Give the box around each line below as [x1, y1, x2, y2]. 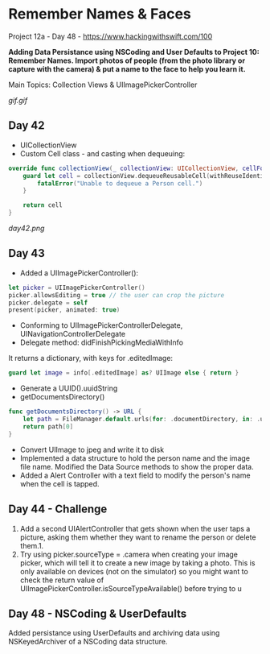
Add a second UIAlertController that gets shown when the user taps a [19, 524, 251, 533]
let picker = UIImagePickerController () [8, 284, 146, 292]
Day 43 [8, 246, 46, 260]
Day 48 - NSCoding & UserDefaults [8, 606, 187, 620]
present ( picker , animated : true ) [8, 306, 121, 314]
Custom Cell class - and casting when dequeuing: [19, 148, 186, 158]
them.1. [19, 540, 44, 550]
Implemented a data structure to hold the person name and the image [19, 453, 251, 463]
